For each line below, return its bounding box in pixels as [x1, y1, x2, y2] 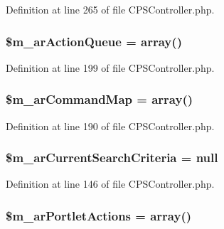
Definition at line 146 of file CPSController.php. [6, 176, 215, 191]
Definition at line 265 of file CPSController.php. [6, 2, 215, 16]
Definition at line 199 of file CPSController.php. [6, 60, 215, 75]
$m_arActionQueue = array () [6, 32, 182, 50]
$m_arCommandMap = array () [6, 90, 193, 108]
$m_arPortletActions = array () [6, 206, 192, 224]
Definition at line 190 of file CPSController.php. [6, 118, 215, 133]
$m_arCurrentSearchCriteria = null [6, 149, 218, 166]
